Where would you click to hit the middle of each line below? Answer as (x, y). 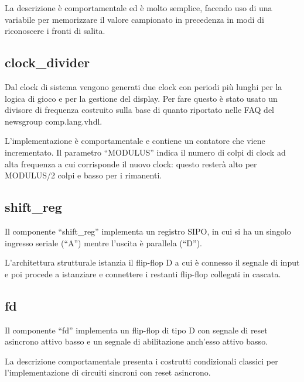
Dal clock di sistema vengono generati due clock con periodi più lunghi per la (144, 86)
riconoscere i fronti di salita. (55, 31)
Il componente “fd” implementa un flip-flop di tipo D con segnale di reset (136, 330)
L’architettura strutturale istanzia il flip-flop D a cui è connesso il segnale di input (152, 262)
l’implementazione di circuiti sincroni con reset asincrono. (108, 372)
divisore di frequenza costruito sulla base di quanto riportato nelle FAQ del (140, 110)
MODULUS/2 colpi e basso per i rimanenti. (83, 175)
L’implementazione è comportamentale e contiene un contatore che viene (135, 141)
